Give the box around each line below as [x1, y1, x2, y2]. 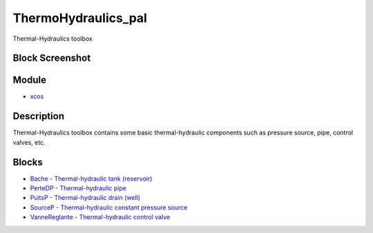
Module [12, 74, 46, 86]
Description [12, 110, 65, 122]
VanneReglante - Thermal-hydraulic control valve [30, 213, 171, 221]
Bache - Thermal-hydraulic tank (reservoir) [30, 174, 153, 183]
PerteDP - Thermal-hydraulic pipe [30, 184, 127, 192]
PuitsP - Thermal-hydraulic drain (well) [30, 194, 141, 202]
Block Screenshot [12, 52, 91, 64]
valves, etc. [12, 138, 46, 146]
